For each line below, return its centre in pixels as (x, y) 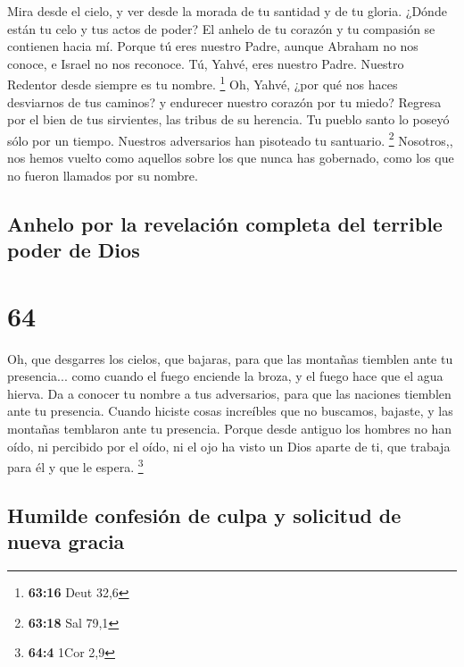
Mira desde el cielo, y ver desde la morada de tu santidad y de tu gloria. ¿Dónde (227, 11)
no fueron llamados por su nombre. (103, 175)
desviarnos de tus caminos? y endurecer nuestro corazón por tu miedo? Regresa (224, 101)
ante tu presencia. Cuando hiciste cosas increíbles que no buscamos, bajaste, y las (230, 411)
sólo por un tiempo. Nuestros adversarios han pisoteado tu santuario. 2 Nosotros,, (230, 139)
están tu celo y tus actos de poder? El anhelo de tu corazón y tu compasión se (221, 28)
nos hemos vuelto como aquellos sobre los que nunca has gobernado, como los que (231, 158)
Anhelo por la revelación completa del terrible (225, 223)
